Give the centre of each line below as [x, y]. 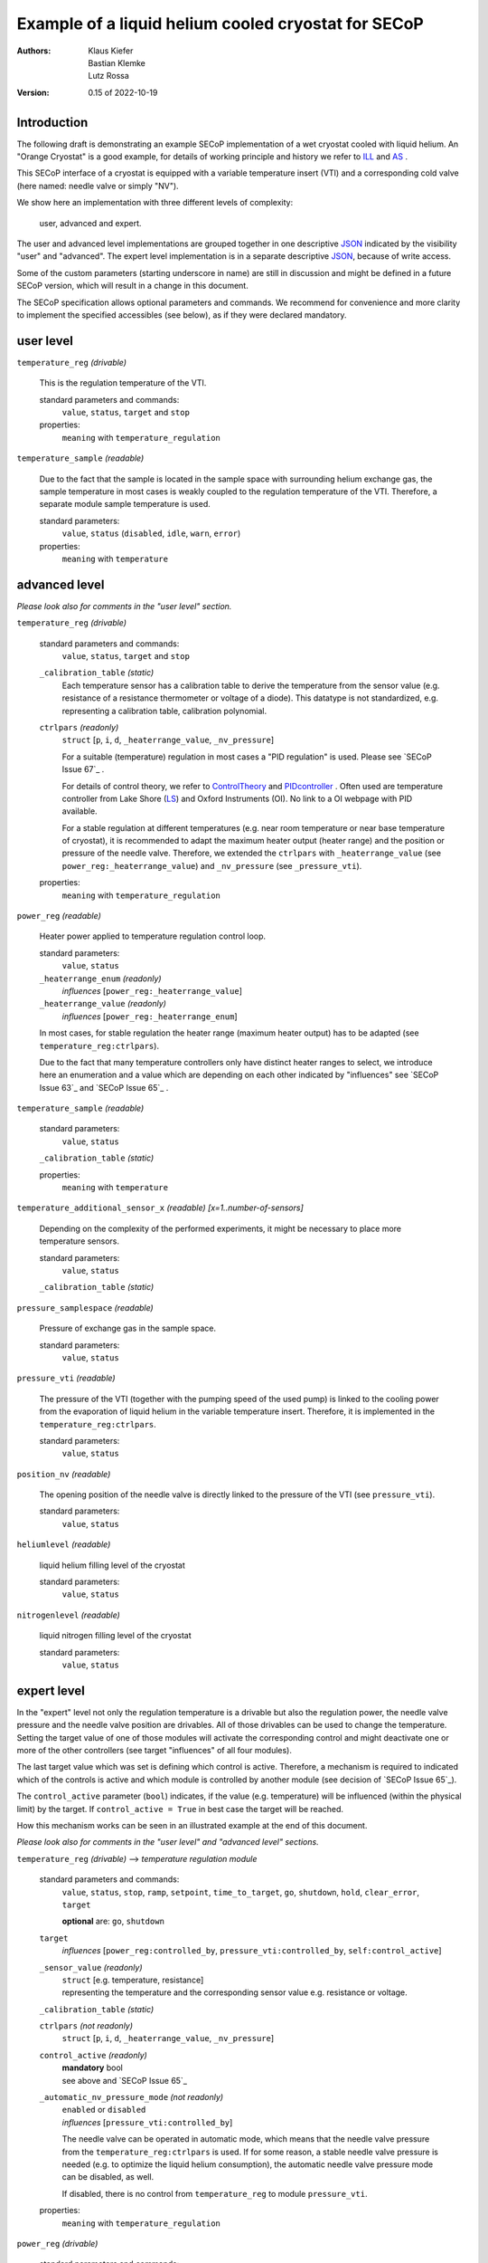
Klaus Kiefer [111, 51]
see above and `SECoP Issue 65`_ [124, 2080]
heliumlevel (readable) [64, 1544]
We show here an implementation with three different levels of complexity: [155, 203]
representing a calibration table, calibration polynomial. [164, 711]
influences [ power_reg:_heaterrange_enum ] [150, 1016]
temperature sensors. [80, 1241]
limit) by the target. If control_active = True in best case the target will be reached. [180, 1809]
